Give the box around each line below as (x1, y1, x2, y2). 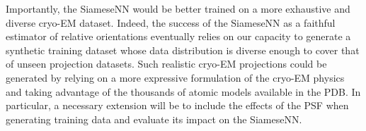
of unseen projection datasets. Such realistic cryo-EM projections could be (6, 56, 327, 71)
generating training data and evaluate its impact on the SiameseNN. (6, 111, 302, 126)
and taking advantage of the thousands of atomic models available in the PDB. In (6, 84, 361, 99)
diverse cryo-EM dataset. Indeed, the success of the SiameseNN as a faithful (6, 15, 336, 30)
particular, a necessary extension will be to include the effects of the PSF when (6, 98, 349, 113)
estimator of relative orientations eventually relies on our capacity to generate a (6, 29, 351, 44)
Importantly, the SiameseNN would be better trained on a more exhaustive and (6, 1, 350, 15)
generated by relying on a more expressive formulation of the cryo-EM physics (6, 70, 345, 85)
